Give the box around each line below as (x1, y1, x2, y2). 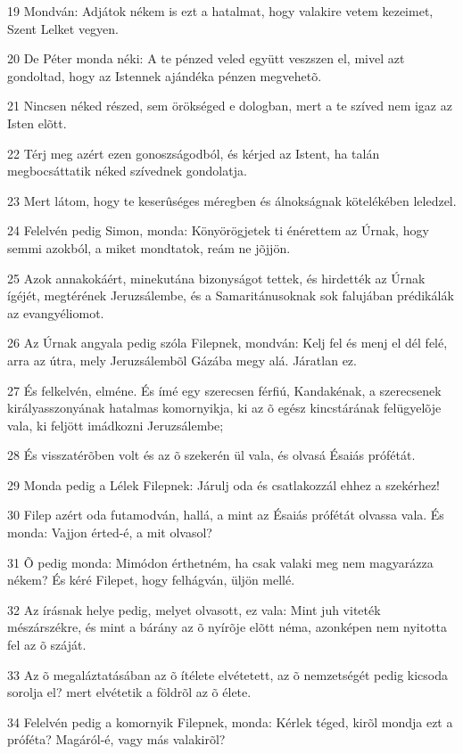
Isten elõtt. (7, 113, 67, 132)
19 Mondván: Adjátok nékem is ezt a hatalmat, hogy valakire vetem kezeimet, (7, 2, 434, 20)
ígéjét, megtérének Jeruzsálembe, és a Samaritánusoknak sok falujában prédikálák (7, 286, 454, 305)
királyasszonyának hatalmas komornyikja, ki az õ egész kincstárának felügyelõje (7, 398, 442, 417)
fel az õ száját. (7, 635, 87, 654)
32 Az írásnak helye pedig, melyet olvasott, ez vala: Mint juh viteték (7, 600, 381, 619)
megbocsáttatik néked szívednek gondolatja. (7, 161, 247, 180)
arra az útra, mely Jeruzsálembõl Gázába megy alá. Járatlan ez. (7, 350, 357, 369)
